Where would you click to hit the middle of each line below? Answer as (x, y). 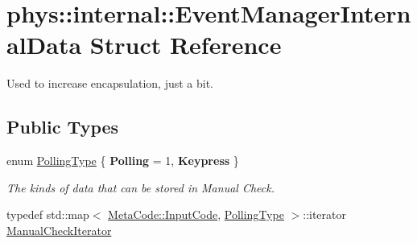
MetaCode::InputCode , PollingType (196, 214)
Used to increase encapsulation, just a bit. (110, 83)
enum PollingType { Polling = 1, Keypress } (123, 161)
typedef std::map (48, 214)
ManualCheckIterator (59, 230)
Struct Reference (186, 45)
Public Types (63, 127)
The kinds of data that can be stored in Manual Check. (140, 187)
